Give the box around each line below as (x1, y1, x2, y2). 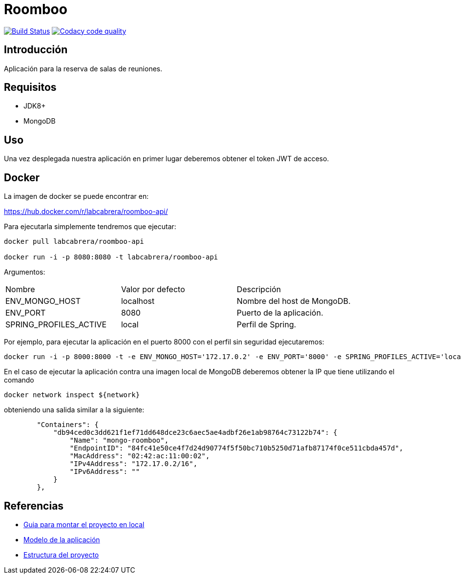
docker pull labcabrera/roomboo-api (4, 237, 144, 246)
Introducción (4, 43, 68, 56)
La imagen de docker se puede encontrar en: (4, 192, 149, 201)
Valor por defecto (121, 284, 185, 295)
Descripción (236, 284, 281, 295)
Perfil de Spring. (236, 320, 296, 330)
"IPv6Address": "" (69, 468, 140, 476)
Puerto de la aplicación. (236, 308, 323, 318)
